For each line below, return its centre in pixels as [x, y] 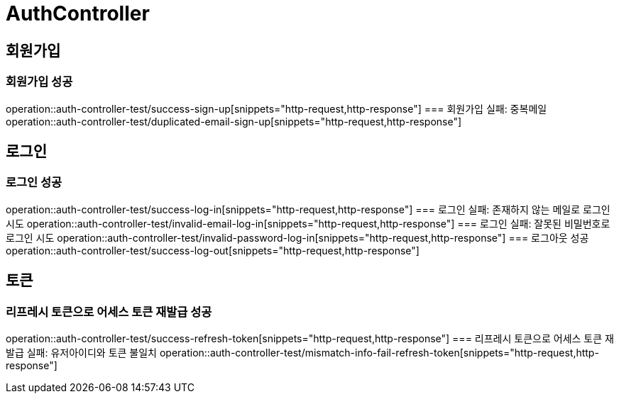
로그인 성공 [34, 182]
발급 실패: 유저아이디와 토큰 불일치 [81, 352]
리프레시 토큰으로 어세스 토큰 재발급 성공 [109, 311]
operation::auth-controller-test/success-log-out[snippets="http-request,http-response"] [213, 250]
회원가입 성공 [39, 82]
